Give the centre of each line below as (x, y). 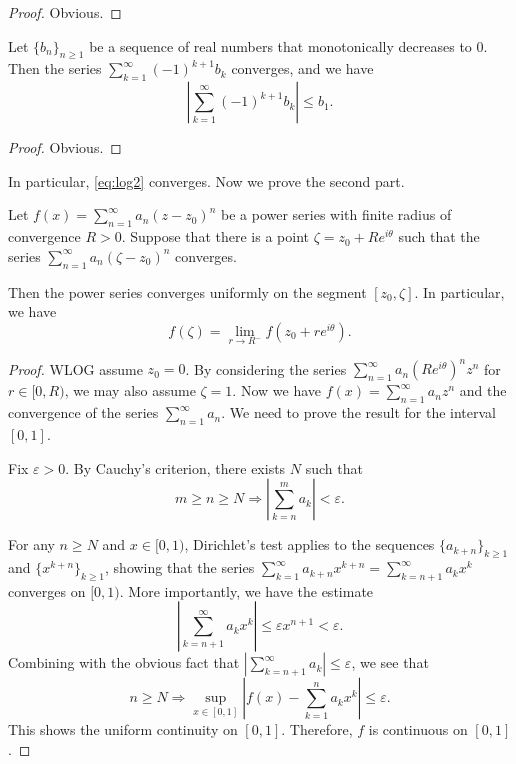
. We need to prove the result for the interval (359, 412)
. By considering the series (266, 368)
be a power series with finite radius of (336, 214)
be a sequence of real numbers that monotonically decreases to (280, 45)
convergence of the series (83, 412)
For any (31, 544)
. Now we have (276, 390)
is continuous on (418, 729)
